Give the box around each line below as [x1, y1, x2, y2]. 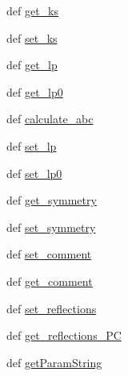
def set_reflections [6, 300, 97, 316]
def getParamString [6, 353, 102, 370]
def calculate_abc [6, 110, 94, 127]
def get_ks [6, 2, 59, 19]
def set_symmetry [6, 218, 96, 235]
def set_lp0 [6, 164, 62, 181]
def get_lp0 [6, 83, 63, 100]
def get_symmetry [6, 192, 97, 209]
